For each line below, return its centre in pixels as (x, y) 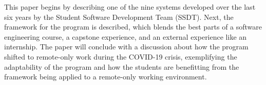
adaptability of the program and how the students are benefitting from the (122, 66)
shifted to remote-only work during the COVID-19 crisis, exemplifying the (121, 56)
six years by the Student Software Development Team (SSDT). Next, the (119, 17)
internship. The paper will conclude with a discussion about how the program (126, 47)
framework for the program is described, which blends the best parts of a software (133, 27)
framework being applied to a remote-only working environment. (106, 77)
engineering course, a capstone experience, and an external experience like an (126, 36)
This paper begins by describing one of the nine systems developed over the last (130, 7)
